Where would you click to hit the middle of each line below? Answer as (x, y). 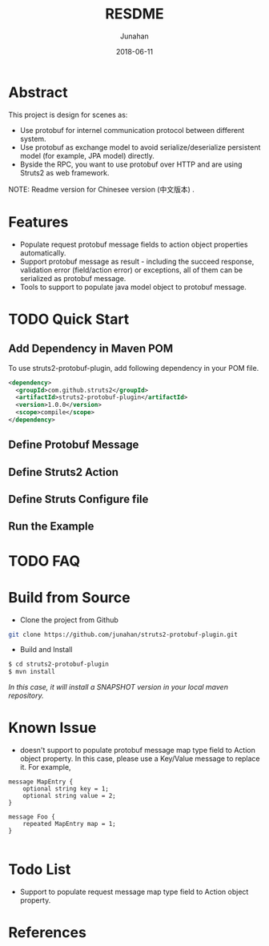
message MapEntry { (41, 782)
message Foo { (32, 817)
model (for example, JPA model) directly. (87, 155)
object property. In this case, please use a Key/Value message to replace (140, 759)
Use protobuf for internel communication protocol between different (132, 130)
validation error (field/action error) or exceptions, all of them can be (131, 270)
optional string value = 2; (69, 796)
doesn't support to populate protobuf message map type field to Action (138, 751)
